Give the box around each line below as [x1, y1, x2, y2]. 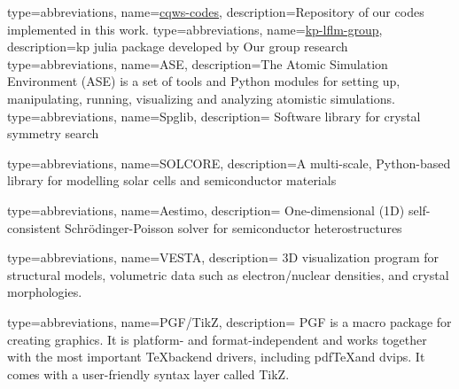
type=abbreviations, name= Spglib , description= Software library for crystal [7, 106, 421, 125]
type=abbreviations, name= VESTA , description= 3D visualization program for [7, 248, 440, 267]
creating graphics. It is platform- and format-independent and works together [7, 330, 427, 348]
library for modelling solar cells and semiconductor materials [7, 171, 337, 190]
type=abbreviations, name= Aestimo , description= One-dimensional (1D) [7, 200, 405, 219]
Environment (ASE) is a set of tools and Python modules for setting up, [7, 72, 401, 90]
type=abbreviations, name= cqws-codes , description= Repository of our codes [7, 3, 424, 20]
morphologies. [7, 283, 82, 301]
